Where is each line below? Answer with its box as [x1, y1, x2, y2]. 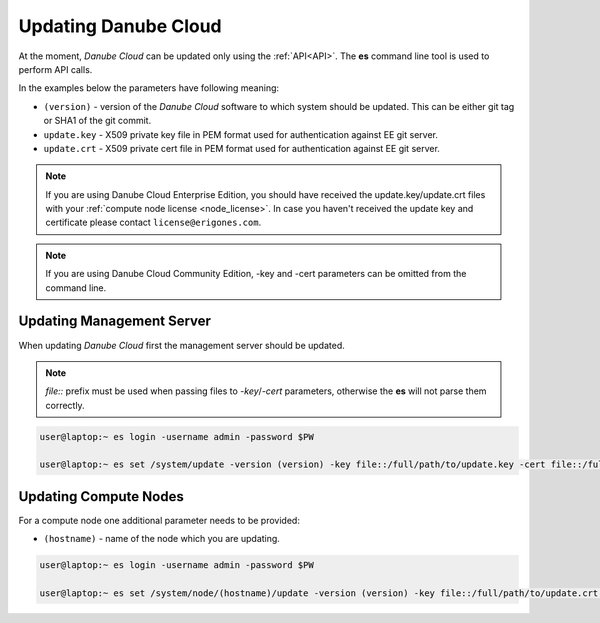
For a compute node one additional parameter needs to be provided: [18, 514, 300, 526]
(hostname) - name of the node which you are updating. [43, 533, 280, 545]
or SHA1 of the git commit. [43, 115, 152, 127]
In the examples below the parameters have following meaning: [18, 82, 280, 94]
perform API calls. [18, 63, 93, 75]
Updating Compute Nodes [18, 488, 184, 505]
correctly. [45, 399, 85, 411]
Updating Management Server [18, 313, 212, 330]
